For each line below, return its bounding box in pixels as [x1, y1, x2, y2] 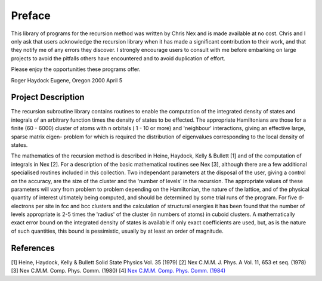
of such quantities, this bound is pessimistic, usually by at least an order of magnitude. [11, 227, 224, 234]
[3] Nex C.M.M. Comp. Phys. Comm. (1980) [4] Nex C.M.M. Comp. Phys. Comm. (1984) [11, 267, 226, 274]
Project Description [11, 92, 85, 103]
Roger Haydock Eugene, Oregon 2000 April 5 [11, 76, 122, 84]
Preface [11, 9, 51, 22]
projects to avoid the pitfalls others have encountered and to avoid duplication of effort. [11, 54, 226, 62]
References [11, 243, 55, 253]
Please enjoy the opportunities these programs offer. [11, 66, 141, 73]
